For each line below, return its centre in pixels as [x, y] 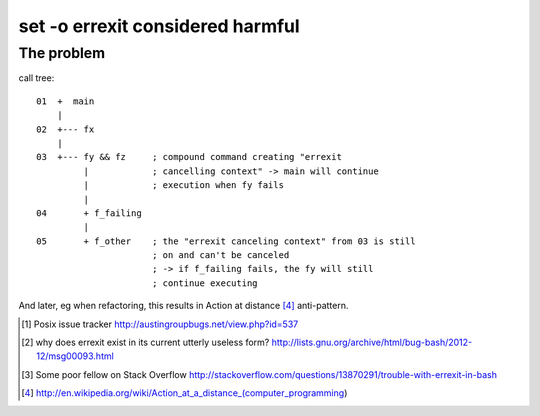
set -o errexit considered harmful [159, 26]
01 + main [65, 101]
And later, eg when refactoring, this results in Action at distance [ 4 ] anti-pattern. [183, 306]
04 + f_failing [89, 213]
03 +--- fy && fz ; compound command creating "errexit [189, 157]
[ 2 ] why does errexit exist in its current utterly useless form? [145, 342]
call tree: [36, 78]
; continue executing [205, 283]
